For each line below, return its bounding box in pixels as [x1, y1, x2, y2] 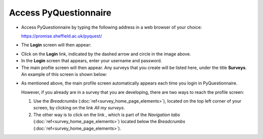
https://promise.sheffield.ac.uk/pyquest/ [21, 33, 102, 39]
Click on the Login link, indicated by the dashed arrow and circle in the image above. [21, 51, 191, 57]
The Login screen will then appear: [21, 42, 92, 48]
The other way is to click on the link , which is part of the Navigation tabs [33, 112, 180, 118]
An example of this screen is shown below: [21, 71, 107, 77]
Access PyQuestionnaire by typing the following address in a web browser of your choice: [21, 24, 202, 30]
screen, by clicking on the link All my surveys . [33, 105, 125, 111]
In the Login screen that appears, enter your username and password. [21, 58, 162, 64]
